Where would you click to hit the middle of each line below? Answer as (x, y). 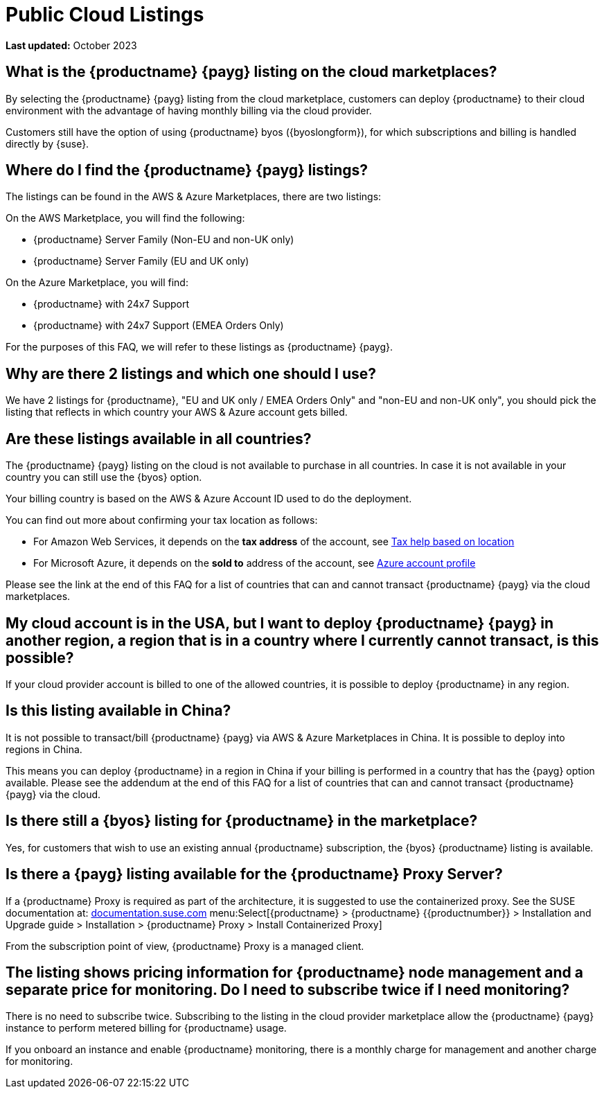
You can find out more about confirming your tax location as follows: (162, 520)
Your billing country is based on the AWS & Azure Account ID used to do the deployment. (209, 499)
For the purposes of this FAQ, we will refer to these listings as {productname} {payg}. (199, 347)
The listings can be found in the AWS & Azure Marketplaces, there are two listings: (194, 197)
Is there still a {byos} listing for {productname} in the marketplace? (242, 821)
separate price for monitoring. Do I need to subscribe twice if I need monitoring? (288, 989)
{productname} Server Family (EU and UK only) (141, 261)
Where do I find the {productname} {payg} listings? (187, 170)
